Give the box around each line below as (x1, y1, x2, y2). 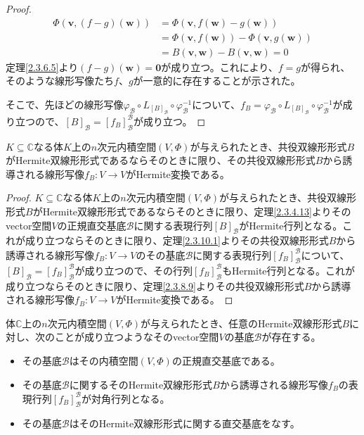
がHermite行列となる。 (239, 217, 343, 232)
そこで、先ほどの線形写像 (6, 96, 124, 111)
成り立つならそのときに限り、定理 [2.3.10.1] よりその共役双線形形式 (25, 233, 329, 248)
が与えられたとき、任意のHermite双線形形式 (140, 315, 342, 330)
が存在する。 (261, 329, 321, 344)
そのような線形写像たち (6, 73, 114, 88)
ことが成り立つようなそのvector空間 (54, 329, 219, 344)
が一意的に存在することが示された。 (133, 73, 301, 88)
